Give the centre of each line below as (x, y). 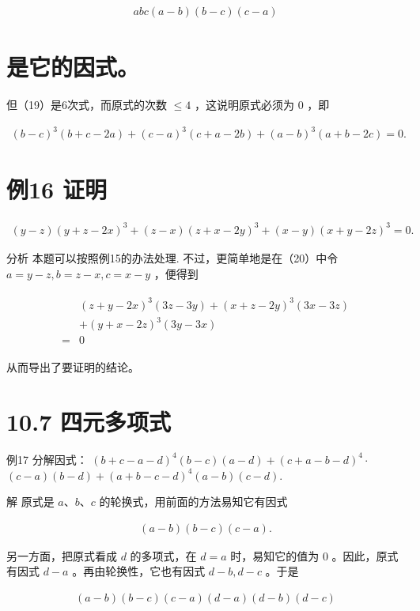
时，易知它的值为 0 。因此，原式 (314, 555)
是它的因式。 (73, 67)
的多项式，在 (163, 555)
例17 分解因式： (47, 459)
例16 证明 (57, 189)
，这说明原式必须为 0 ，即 (262, 105)
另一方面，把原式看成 (62, 555)
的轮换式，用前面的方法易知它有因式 (193, 502)
